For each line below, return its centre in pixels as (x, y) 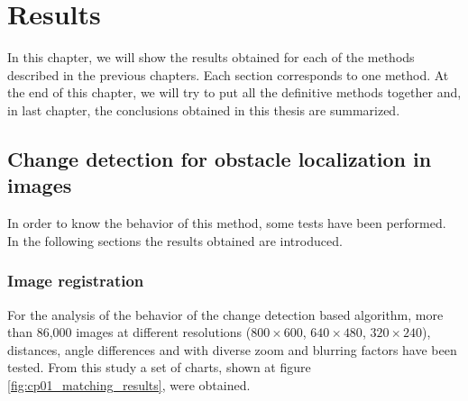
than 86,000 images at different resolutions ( (129, 332)
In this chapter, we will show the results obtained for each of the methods (211, 57)
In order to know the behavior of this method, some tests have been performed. (227, 223)
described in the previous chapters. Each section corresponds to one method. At (228, 74)
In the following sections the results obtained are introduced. (175, 240)
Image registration (76, 281)
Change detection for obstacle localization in (220, 158)
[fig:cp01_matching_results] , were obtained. (129, 384)
